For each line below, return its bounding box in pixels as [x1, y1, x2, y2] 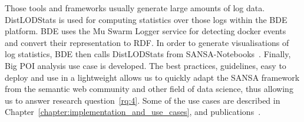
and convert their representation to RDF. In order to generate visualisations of [5, 36, 289, 48]
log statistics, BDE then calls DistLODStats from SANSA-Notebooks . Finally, [5, 48, 291, 60]
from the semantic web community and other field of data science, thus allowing [5, 83, 293, 95]
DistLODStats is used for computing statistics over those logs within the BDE [5, 13, 288, 25]
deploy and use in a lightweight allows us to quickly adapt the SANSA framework [5, 71, 300, 83]
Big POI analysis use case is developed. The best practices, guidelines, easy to [5, 59, 286, 71]
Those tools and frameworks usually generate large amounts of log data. [5, 2, 265, 14]
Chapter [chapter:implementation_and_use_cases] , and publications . [5, 105, 261, 118]
